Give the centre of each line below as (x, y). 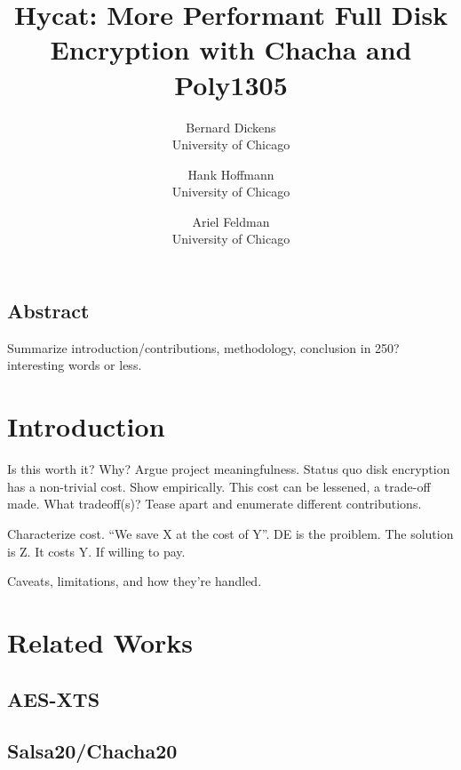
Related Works (100, 642)
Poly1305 (231, 84)
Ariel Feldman (231, 221)
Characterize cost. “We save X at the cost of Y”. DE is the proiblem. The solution (230, 533)
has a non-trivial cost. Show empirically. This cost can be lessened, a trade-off (219, 486)
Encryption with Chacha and (231, 49)
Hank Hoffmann (231, 174)
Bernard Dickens (231, 127)
